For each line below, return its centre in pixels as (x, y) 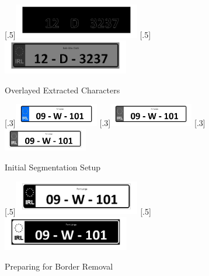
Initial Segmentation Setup (53, 167)
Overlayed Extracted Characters (62, 90)
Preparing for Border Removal (59, 266)
